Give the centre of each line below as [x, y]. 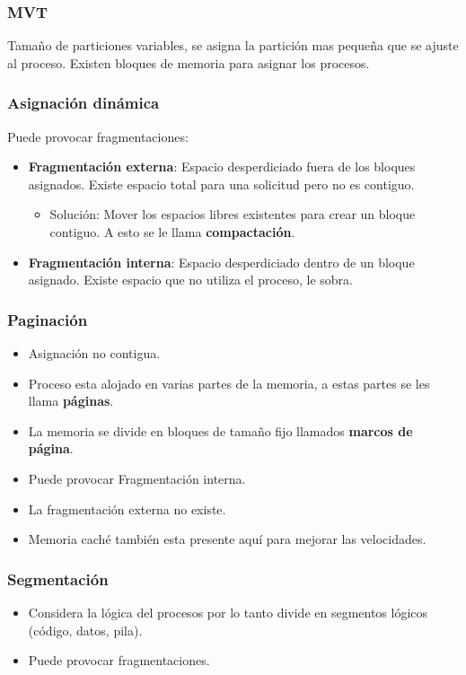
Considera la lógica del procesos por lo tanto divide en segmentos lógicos [228, 612]
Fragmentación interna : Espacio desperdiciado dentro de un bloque [221, 262]
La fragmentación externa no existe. [127, 508]
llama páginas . [71, 401]
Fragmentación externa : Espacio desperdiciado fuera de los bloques [222, 167]
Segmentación [58, 579]
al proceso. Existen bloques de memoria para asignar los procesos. [189, 62]
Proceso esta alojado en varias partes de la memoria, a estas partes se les [229, 383]
